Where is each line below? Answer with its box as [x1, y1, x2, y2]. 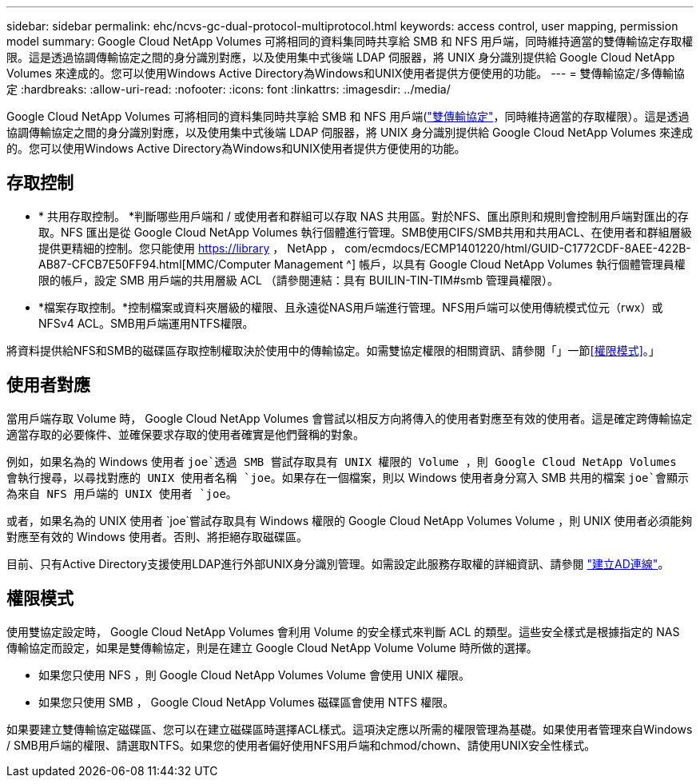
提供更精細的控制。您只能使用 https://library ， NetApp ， [38, 241, 342, 255]
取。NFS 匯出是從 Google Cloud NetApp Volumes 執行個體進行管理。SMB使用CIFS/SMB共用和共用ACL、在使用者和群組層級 [38, 225, 692, 239]
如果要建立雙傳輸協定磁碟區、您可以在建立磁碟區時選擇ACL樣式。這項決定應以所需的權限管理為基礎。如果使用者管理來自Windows [6, 722, 693, 736]
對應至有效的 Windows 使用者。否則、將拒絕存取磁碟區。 [6, 529, 308, 543]
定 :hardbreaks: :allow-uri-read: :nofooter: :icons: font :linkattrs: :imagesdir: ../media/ [6, 82, 451, 96]
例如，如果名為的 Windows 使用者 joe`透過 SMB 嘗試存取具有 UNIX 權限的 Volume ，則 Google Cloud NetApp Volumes [6, 454, 677, 468]
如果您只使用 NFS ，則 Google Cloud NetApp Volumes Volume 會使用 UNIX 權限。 [38, 667, 471, 682]
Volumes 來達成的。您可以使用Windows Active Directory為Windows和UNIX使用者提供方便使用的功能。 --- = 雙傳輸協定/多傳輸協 [6, 66, 685, 80]
